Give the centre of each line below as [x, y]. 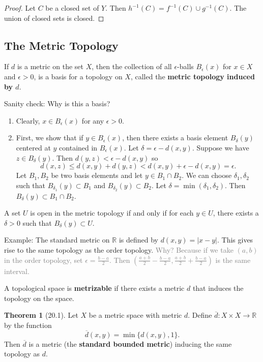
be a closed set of [72, 8]
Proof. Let [20, 8]
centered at [33, 147]
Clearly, [28, 120]
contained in [78, 147]
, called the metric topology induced [193, 76]
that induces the [218, 288]
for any [93, 120]
